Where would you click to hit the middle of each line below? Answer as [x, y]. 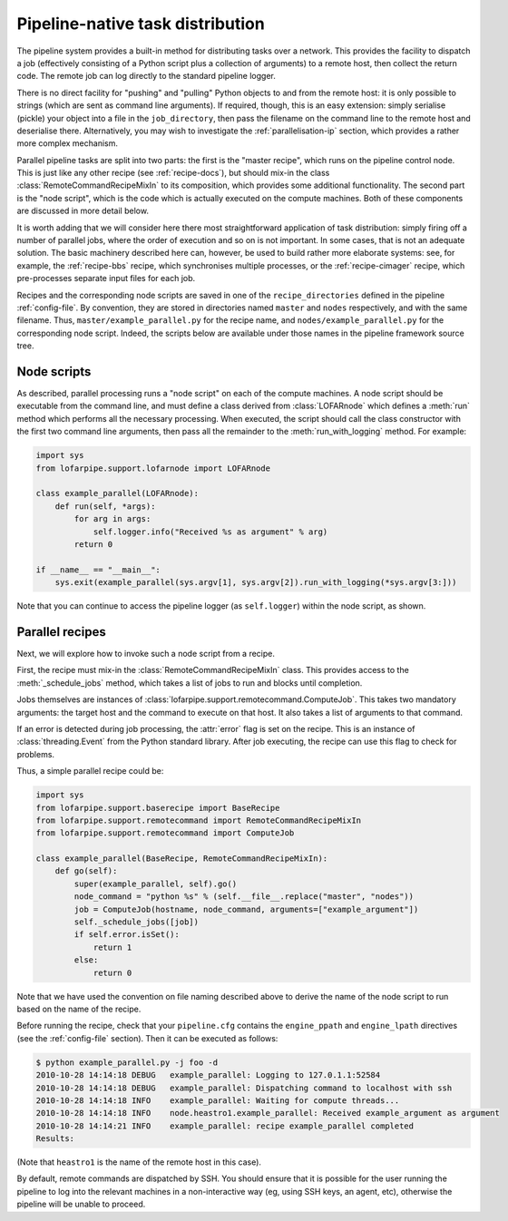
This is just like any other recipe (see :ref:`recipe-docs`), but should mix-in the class [173, 173]
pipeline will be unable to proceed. [81, 1204]
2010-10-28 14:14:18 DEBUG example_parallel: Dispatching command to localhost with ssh [244, 1088]
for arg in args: [112, 519]
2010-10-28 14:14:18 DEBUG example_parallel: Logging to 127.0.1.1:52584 [208, 1075]
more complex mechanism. [67, 143]
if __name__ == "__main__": [98, 570]
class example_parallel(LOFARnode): [117, 493]
